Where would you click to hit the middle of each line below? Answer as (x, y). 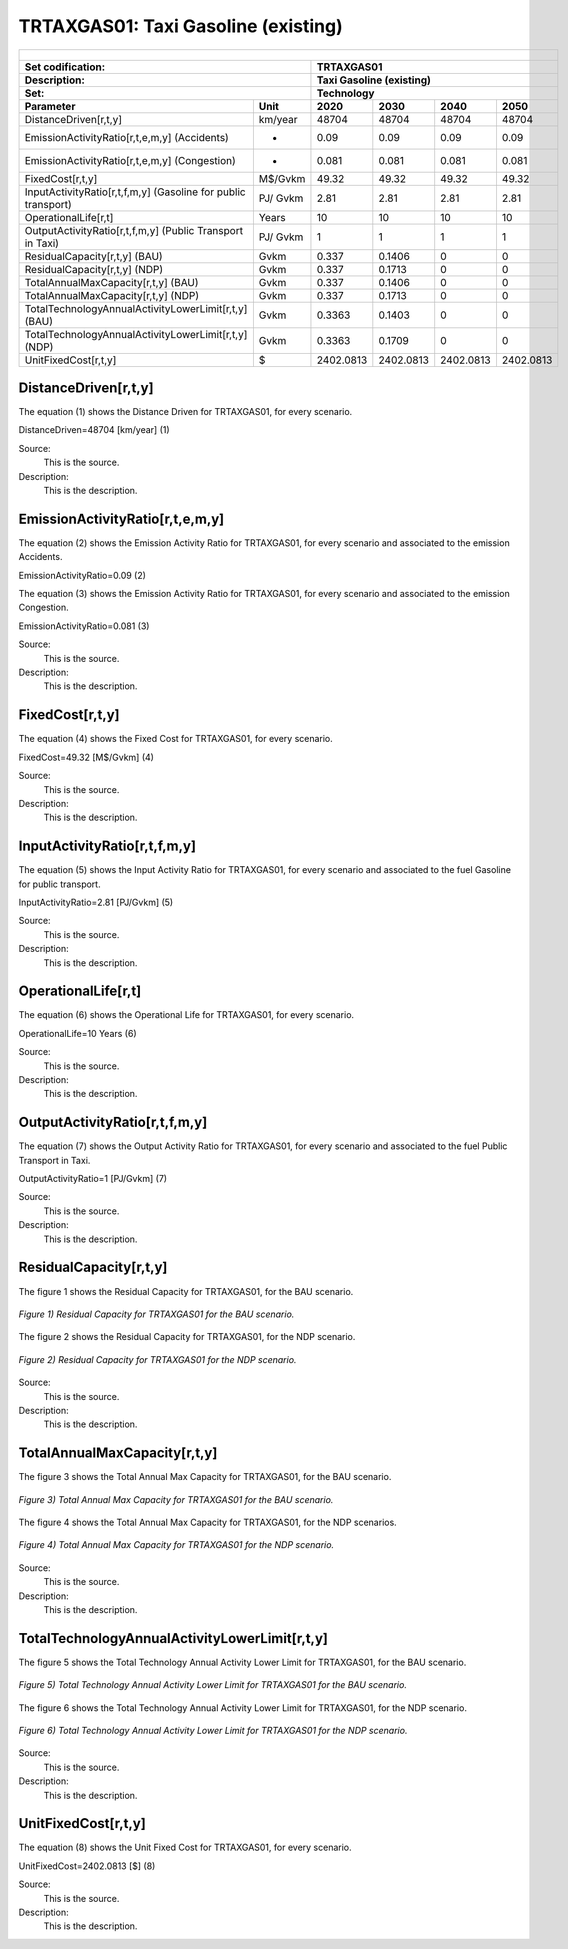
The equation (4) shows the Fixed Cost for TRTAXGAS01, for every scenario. (176, 739)
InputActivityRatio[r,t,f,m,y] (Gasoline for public (135, 192)
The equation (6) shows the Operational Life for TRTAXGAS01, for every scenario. (186, 1015)
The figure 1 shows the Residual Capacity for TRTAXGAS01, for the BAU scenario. (186, 1291)
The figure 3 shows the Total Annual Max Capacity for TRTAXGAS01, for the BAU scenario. (205, 1477)
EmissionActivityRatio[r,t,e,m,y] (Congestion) (130, 160)
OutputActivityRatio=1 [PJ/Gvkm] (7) (93, 1179)
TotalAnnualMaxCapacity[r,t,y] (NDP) (112, 295)
